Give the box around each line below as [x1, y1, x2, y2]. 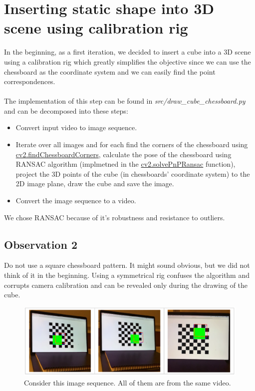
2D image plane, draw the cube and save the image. [15, 178, 174, 189]
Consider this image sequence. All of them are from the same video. [24, 377, 231, 387]
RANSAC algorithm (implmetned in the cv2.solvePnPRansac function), [15, 159, 236, 169]
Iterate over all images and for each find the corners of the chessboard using [15, 139, 248, 150]
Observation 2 [4, 236, 77, 252]
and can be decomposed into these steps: [4, 105, 128, 116]
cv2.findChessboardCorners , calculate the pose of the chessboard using [15, 149, 232, 159]
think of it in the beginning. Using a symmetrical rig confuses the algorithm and [4, 270, 250, 280]
